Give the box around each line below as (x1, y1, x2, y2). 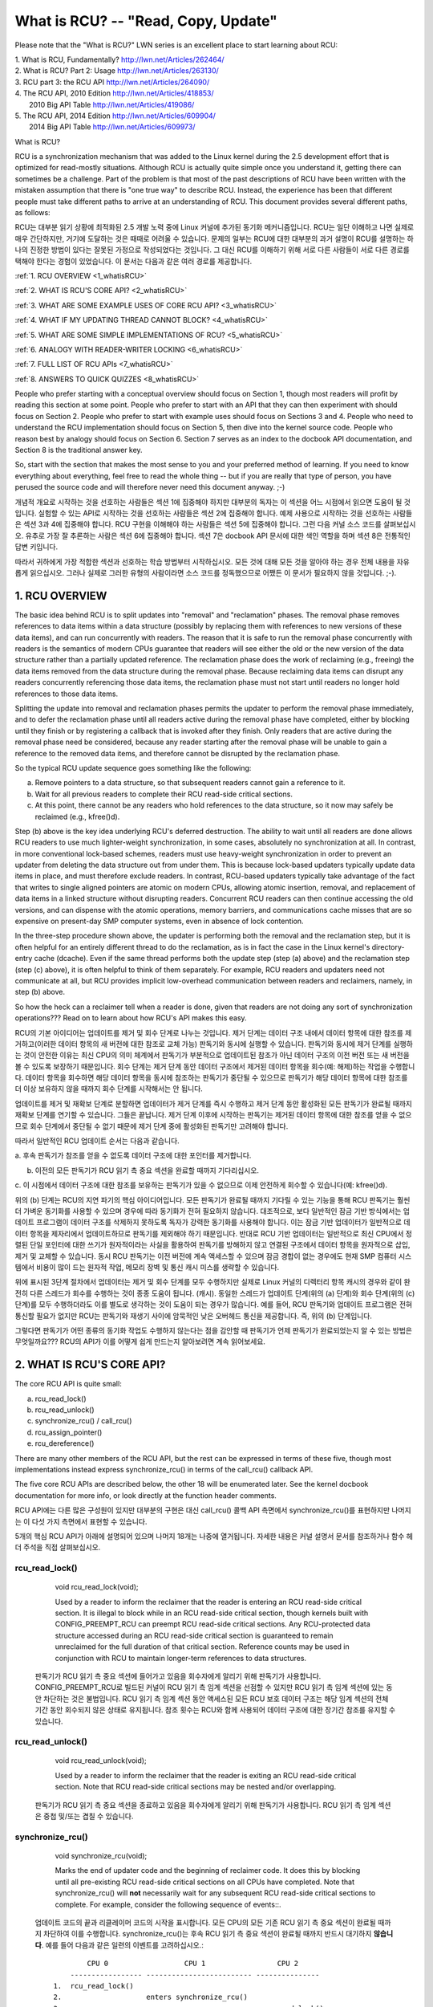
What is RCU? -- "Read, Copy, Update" (14, 12, 278, 30)
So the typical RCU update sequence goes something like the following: (14, 763, 252, 772)
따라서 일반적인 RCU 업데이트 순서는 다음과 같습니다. (14, 1136, 180, 1146)
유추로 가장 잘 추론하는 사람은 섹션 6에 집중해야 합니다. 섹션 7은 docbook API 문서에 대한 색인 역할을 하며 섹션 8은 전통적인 (25, 531, 411, 540)
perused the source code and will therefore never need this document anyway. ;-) (14, 482, 285, 492)
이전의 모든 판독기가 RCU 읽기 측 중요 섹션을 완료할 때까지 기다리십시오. (34, 1165, 260, 1175)
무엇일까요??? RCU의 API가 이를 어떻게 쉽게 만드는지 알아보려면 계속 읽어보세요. (14, 1337, 266, 1346)
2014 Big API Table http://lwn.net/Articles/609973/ (29, 122, 196, 132)
